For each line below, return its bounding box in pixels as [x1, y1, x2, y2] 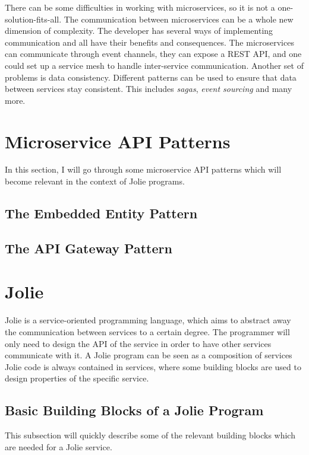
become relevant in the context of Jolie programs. [5, 175, 185, 187]
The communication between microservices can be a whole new [64, 12, 294, 25]
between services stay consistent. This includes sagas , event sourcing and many [5, 82, 292, 95]
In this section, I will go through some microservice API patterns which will [5, 163, 282, 176]
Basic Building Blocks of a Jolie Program [5, 401, 264, 419]
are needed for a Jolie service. [5, 440, 112, 453]
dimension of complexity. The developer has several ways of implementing [5, 24, 273, 37]
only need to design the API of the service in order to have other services [5, 337, 272, 349]
